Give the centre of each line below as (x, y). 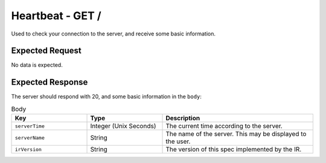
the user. (178, 141)
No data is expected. (37, 65)
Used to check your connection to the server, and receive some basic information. (113, 34)
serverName (30, 137)
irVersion (28, 149)
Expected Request (46, 51)
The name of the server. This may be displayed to (236, 134)
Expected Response (50, 82)
